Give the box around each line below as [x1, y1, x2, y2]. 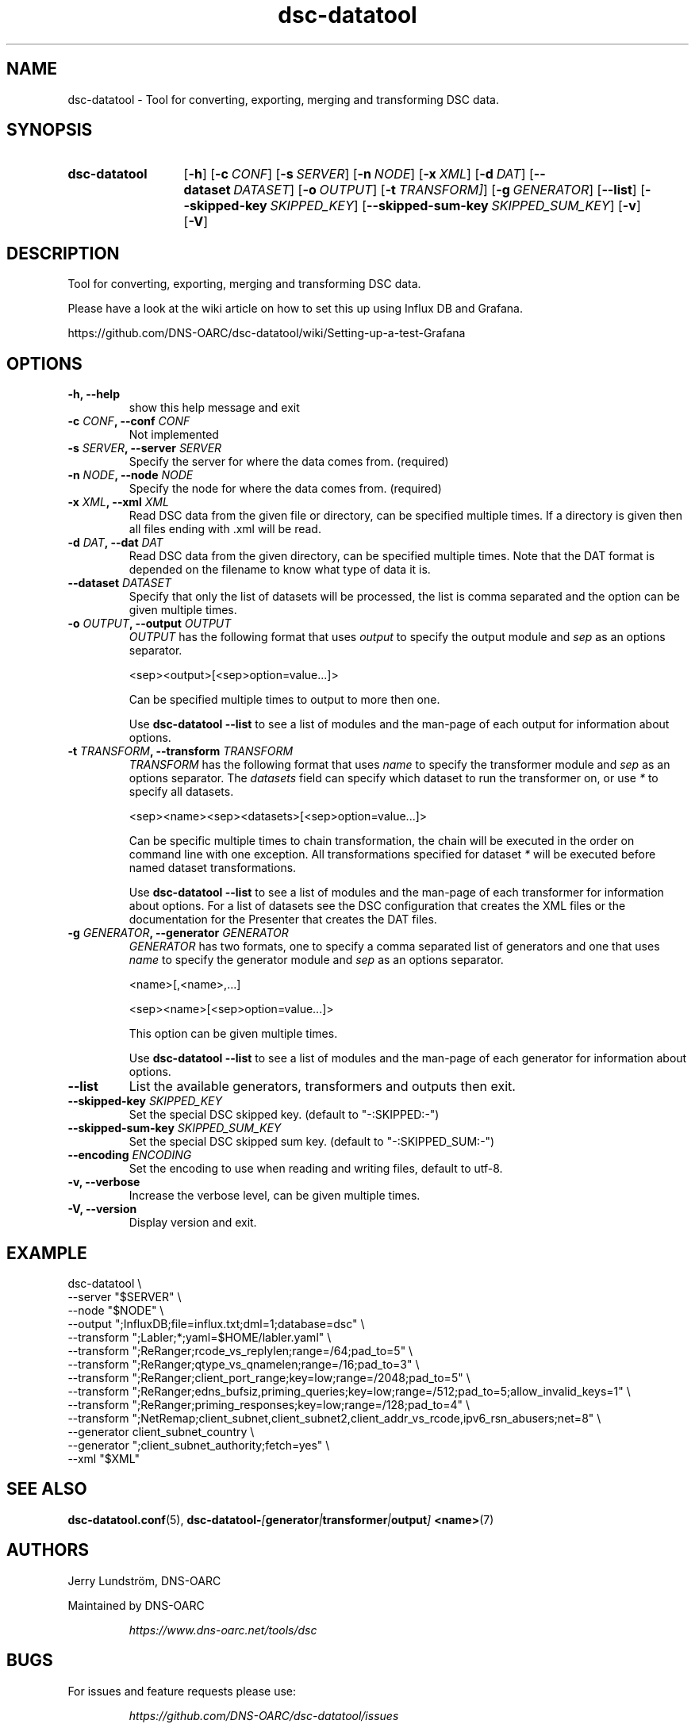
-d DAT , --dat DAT [67, 536, 163, 550]
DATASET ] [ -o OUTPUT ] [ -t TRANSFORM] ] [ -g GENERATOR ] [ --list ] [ [233, 182, 646, 198]
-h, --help [67, 387, 120, 401]
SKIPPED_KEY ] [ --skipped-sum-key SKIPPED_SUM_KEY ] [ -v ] [270, 198, 641, 214]
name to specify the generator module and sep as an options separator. [129, 953, 504, 967]
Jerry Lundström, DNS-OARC [67, 1573, 221, 1588]
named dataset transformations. [129, 861, 297, 875]
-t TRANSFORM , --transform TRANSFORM [67, 744, 294, 758]
